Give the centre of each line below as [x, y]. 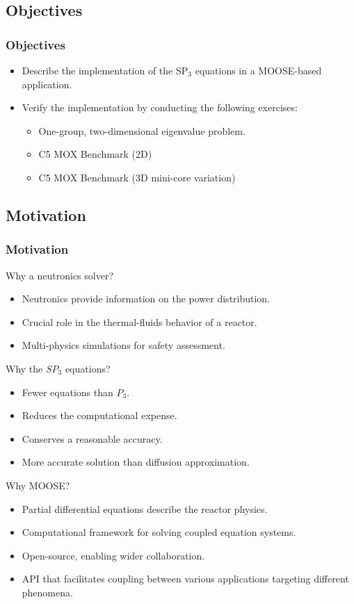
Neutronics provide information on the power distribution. [146, 299]
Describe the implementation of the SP [105, 70]
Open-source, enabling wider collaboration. [113, 555]
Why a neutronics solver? [60, 275]
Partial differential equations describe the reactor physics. [145, 508]
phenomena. [47, 592]
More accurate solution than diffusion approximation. [136, 462]
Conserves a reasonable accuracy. [92, 438]
